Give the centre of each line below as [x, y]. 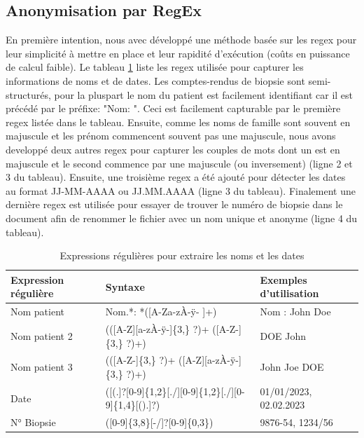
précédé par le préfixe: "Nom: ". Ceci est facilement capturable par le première [173, 108]
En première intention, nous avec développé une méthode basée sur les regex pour [181, 40]
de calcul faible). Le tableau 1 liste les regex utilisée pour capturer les [155, 67]
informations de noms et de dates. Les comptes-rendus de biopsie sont [155, 80]
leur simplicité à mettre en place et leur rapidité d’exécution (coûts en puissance [178, 53]
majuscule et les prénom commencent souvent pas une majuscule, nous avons [171, 136]
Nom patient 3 [42, 367]
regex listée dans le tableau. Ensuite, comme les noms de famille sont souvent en [178, 122]
